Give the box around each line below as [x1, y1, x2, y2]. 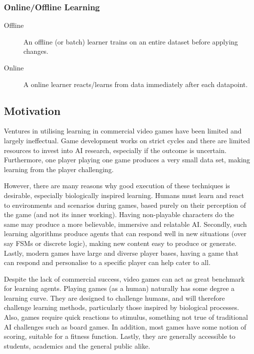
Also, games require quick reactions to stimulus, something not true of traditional [4, 312, 248, 322]
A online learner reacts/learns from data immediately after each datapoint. [23, 79, 248, 89]
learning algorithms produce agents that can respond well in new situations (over [4, 228, 247, 239]
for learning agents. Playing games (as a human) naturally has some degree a [4, 283, 235, 293]
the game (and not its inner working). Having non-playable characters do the [4, 209, 234, 220]
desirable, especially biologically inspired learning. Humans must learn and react [4, 190, 244, 200]
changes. [23, 46, 49, 56]
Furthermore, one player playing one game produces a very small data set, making [4, 155, 250, 165]
